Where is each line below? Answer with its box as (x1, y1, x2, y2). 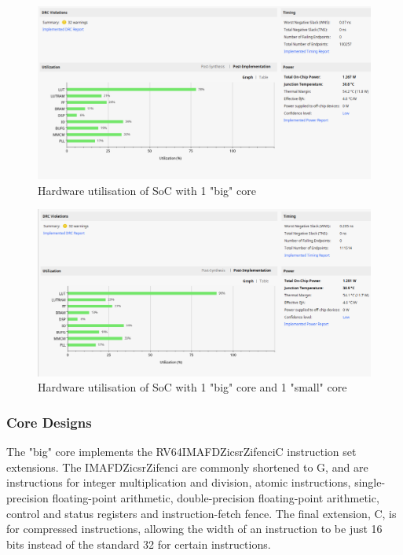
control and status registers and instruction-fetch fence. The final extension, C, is (6, 505, 397, 521)
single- (354, 474, 386, 491)
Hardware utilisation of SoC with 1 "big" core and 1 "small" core (38, 379, 347, 395)
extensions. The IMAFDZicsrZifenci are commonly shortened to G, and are (6, 458, 368, 475)
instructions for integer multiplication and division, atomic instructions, (6, 474, 351, 491)
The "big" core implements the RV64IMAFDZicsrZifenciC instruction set (6, 443, 357, 460)
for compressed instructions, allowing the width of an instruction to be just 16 (6, 520, 383, 537)
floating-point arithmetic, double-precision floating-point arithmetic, (52, 490, 379, 506)
